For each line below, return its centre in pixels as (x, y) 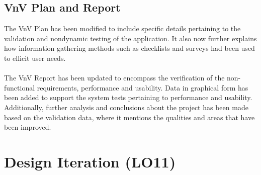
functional (20, 87)
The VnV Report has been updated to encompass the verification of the (114, 78)
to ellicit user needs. (35, 58)
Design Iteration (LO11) (90, 161)
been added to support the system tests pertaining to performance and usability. (128, 97)
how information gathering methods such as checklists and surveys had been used (129, 48)
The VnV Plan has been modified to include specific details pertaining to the (122, 28)
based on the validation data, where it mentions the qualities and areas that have (129, 117)
